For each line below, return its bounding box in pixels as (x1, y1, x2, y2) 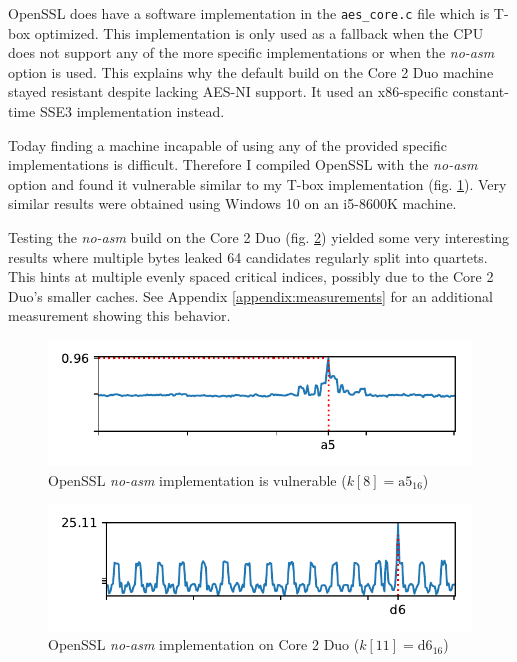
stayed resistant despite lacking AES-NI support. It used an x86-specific (8, 81, 448, 102)
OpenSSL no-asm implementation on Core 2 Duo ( (48, 634, 360, 655)
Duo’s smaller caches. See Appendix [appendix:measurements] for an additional (8, 285, 493, 306)
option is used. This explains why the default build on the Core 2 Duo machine (8, 61, 494, 82)
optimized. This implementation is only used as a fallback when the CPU (34, 22, 484, 43)
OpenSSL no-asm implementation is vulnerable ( (48, 469, 347, 490)
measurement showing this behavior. (8, 305, 231, 326)
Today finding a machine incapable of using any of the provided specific (8, 134, 447, 155)
